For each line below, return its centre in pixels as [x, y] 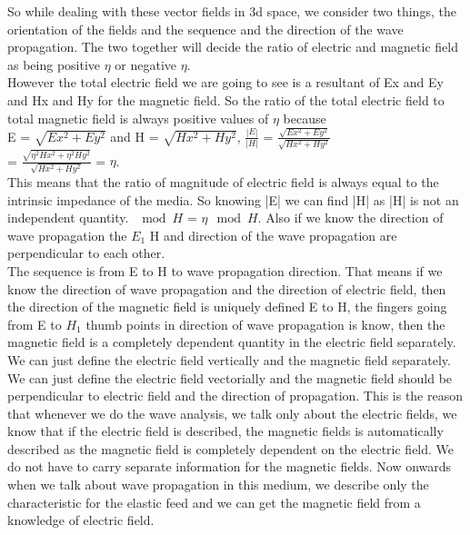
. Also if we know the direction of [350, 218]
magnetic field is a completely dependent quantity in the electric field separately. [232, 342]
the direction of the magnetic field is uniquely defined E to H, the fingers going [227, 307]
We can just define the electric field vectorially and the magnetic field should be [230, 377]
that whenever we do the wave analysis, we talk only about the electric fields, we [232, 413]
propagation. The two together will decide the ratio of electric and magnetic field [233, 47]
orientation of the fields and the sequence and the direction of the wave [205, 29]
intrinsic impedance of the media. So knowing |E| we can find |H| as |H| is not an [233, 199]
